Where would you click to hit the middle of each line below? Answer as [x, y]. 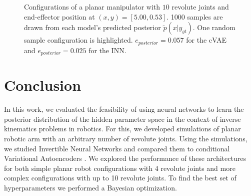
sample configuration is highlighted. [78, 40]
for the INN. [107, 50]
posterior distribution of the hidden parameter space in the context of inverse [122, 119]
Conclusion [43, 85]
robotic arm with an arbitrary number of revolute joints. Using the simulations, [126, 138]
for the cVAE [206, 40]
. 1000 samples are [195, 16]
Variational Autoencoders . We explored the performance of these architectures [125, 158]
